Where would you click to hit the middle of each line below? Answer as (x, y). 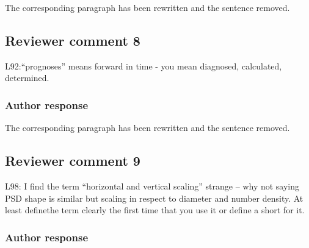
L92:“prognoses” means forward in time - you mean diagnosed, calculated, (144, 66)
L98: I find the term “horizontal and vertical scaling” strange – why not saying (152, 186)
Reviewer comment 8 (73, 40)
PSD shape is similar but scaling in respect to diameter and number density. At (154, 198)
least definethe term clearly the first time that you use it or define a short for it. (155, 210)
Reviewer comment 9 (73, 161)
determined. (27, 78)
